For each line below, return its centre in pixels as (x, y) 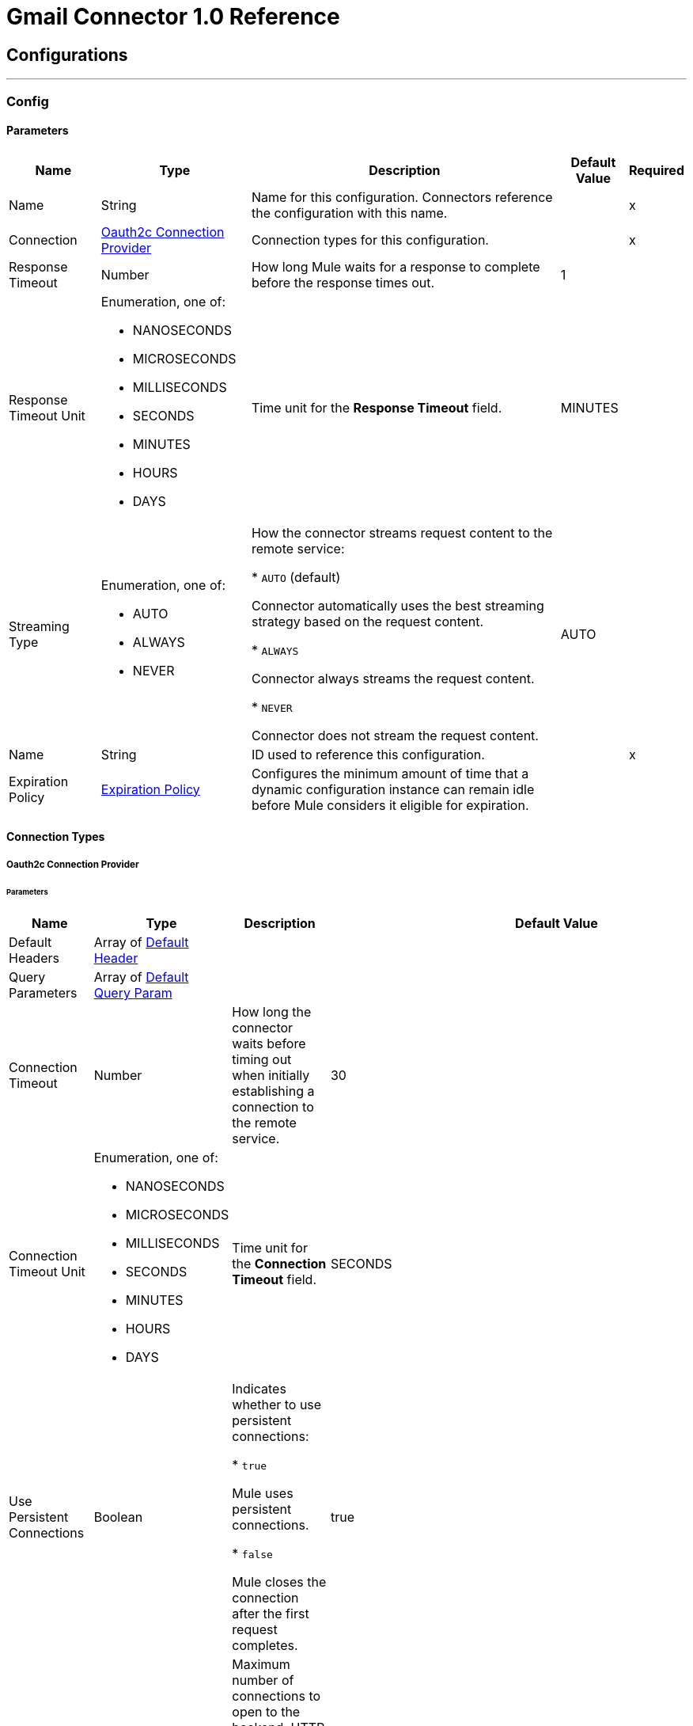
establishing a (273, 1091)
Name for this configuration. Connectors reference (402, 197)
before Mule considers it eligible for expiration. (390, 805)
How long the (272, 1012)
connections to (276, 1696)
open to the (266, 1712)
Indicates (259, 1389)
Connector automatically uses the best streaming (398, 605)
